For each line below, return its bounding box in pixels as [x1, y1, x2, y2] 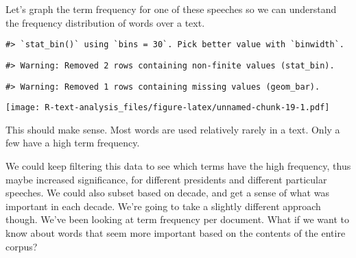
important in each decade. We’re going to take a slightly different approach [5, 198, 321, 213]
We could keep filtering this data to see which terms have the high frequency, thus [5, 159, 351, 172]
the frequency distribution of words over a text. [5, 15, 205, 29]
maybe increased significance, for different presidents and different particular [5, 172, 327, 186]
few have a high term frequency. [5, 136, 140, 150]
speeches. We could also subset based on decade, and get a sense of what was [5, 185, 329, 200]
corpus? [5, 239, 38, 253]
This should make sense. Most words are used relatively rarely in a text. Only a [5, 122, 340, 136]
